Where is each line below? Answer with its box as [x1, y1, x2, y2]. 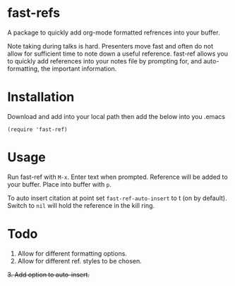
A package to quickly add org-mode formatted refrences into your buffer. [7, 28, 220, 37]
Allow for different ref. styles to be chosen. [17, 256, 143, 265]
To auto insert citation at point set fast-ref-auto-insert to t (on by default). [7, 194, 227, 202]
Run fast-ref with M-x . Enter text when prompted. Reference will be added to [7, 173, 228, 181]
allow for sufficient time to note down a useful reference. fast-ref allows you [7, 49, 228, 58]
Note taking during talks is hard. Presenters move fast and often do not [7, 42, 214, 50]
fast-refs [7, 5, 61, 21]
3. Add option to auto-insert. [7, 270, 90, 279]
